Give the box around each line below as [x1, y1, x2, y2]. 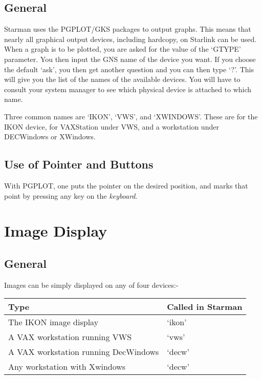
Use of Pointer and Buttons [4, 156, 154, 172]
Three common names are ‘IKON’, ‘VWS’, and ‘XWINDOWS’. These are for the [4, 111, 258, 121]
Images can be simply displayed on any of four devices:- [4, 279, 179, 290]
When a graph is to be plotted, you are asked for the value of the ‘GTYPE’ [4, 44, 241, 54]
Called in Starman [167, 301, 243, 313]
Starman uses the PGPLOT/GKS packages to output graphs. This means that [4, 24, 251, 34]
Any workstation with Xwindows [8, 361, 126, 373]
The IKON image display [8, 316, 99, 328]
